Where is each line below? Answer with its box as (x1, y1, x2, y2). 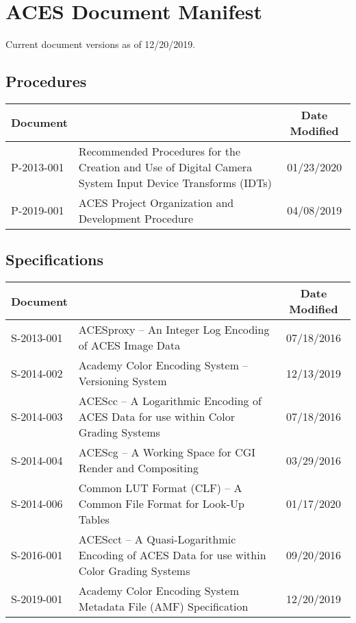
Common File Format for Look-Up (78, 496, 244, 512)
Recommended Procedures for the (78, 143, 241, 159)
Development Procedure (78, 210, 194, 226)
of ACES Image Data (78, 337, 181, 354)
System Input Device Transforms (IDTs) (78, 174, 272, 191)
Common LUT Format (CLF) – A (78, 480, 242, 496)
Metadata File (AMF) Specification (78, 598, 249, 615)
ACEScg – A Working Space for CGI (78, 444, 256, 461)
